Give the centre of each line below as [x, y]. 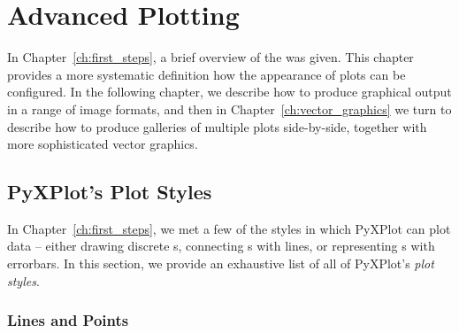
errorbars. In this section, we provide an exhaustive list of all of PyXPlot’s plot [221, 263]
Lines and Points [68, 320]
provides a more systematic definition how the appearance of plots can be [207, 74]
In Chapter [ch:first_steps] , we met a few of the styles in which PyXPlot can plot [229, 228]
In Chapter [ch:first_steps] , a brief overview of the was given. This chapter [210, 57]
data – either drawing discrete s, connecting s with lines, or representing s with [221, 246]
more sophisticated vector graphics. [103, 144]
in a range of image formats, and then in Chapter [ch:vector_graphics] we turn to [229, 108]
